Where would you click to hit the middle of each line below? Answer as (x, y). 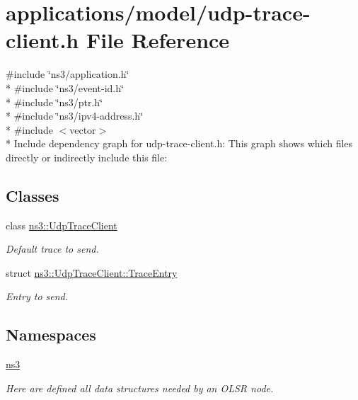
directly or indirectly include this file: (87, 157)
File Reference (158, 40)
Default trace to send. (52, 249)
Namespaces (51, 335)
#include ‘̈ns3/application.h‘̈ (68, 74)
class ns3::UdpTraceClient (62, 225)
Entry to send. (37, 296)
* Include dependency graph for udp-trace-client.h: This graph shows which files (179, 143)
